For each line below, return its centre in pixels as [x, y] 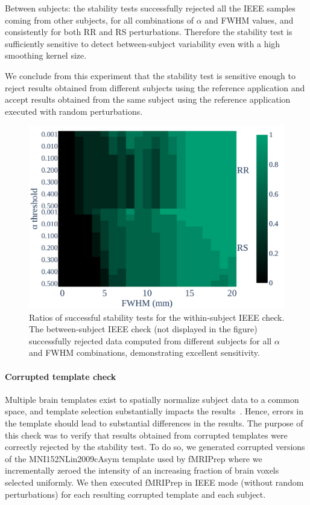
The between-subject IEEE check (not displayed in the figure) [143, 329]
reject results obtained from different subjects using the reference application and [155, 87]
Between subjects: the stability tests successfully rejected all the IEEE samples [150, 8]
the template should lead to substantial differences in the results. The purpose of [154, 423]
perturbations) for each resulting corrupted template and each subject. [135, 494]
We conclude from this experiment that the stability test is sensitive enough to [150, 75]
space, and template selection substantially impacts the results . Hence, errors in [154, 411]
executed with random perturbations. [74, 111]
